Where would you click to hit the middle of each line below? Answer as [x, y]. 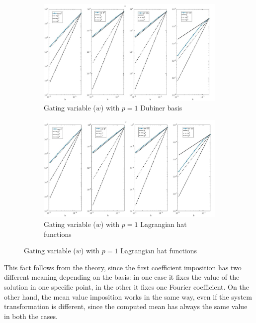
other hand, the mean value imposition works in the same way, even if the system [128, 296]
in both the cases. [31, 316]
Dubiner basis [161, 108]
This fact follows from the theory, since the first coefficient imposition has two [123, 267]
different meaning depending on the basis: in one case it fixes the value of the [122, 277]
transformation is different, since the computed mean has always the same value [126, 306]
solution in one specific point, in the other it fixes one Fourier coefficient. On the [127, 286]
